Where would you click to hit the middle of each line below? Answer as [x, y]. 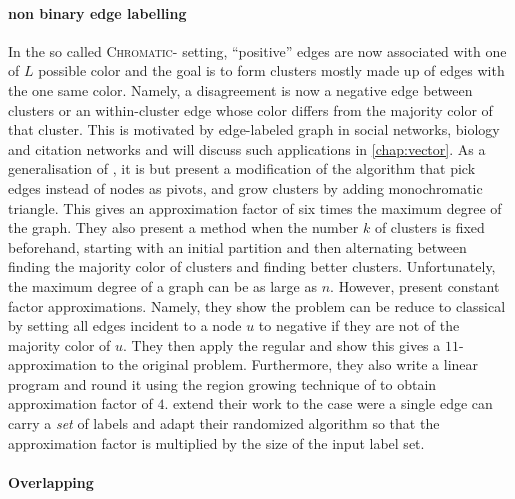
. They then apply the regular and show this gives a [282, 344]
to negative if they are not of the [359, 325]
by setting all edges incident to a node [125, 325]
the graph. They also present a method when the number [183, 227]
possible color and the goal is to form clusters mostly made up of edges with [271, 70]
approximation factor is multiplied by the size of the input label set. [216, 442]
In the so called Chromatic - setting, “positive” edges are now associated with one [257, 50]
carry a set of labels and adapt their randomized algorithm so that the [224, 423]
